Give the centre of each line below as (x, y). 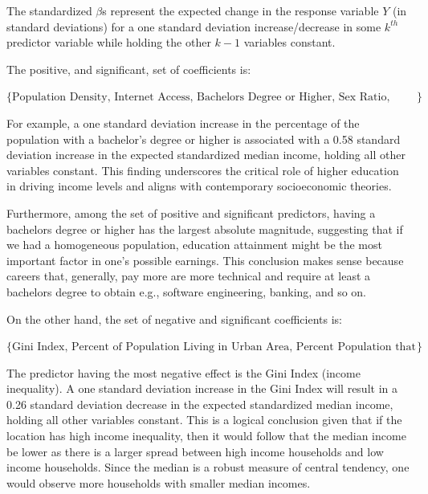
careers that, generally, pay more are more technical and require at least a (189, 276)
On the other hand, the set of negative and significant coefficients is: (174, 318)
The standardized (49, 10)
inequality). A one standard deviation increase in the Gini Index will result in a (202, 388)
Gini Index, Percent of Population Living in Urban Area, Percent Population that (214, 347)
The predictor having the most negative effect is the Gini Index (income (183, 372)
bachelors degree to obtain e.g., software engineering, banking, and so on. (187, 291)
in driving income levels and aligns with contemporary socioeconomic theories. (199, 186)
